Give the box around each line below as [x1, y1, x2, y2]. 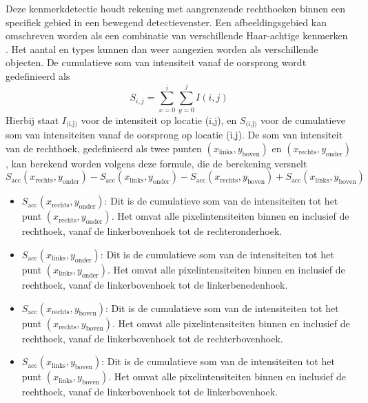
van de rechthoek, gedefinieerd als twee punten [6, 141, 202, 155]
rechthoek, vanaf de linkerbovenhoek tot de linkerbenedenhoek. [21, 277, 288, 291]
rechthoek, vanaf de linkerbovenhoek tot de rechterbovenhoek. [21, 331, 283, 345]
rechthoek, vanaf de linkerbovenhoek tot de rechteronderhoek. [21, 224, 283, 238]
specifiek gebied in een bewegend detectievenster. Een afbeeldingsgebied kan [6, 14, 327, 29]
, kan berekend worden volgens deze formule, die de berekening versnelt [6, 156, 307, 170]
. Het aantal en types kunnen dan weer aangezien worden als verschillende [6, 41, 318, 56]
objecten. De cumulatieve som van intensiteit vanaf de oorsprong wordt [6, 55, 307, 70]
